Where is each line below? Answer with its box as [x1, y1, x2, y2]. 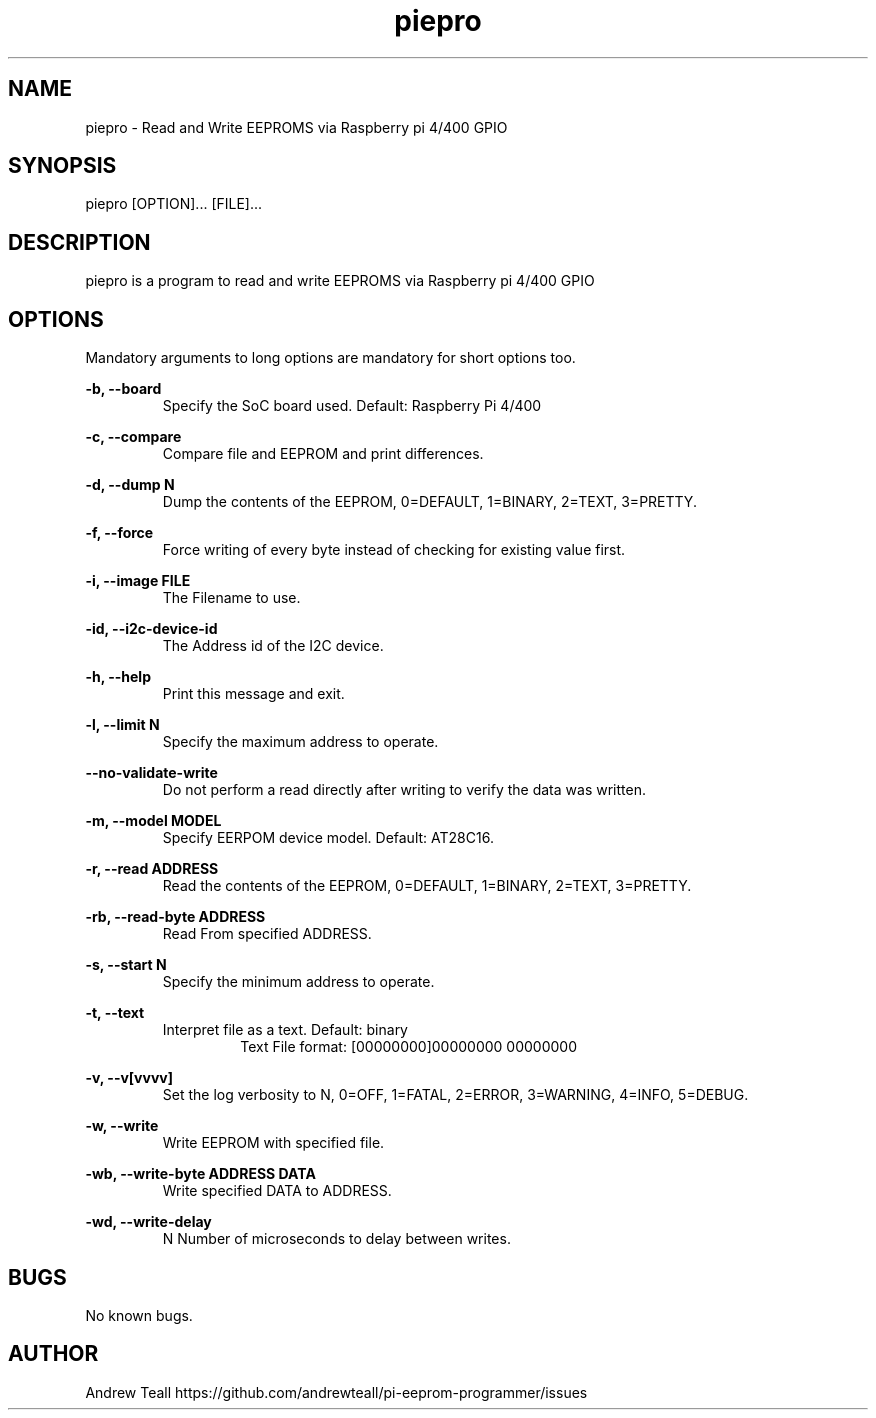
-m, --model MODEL [85, 812, 222, 830]
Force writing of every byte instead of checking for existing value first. [162, 541, 626, 559]
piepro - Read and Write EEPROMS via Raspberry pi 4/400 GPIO [85, 118, 508, 136]
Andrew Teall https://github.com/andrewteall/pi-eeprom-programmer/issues [85, 1383, 588, 1401]
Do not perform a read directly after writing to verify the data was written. [162, 781, 646, 799]
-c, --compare [85, 428, 182, 446]
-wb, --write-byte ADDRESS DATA [85, 1165, 316, 1183]
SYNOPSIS [8, 153, 117, 179]
